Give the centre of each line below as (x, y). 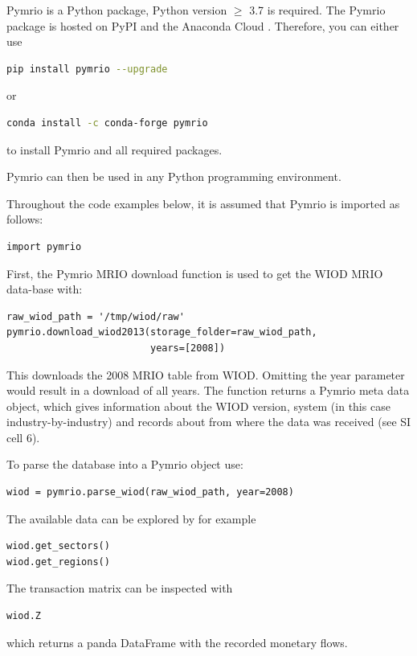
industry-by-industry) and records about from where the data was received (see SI (209, 422)
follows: (25, 219)
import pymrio (44, 246)
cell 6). (23, 437)
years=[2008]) (188, 348)
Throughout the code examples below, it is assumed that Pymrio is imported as (203, 203)
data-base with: (45, 289)
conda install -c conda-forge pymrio (107, 123)
